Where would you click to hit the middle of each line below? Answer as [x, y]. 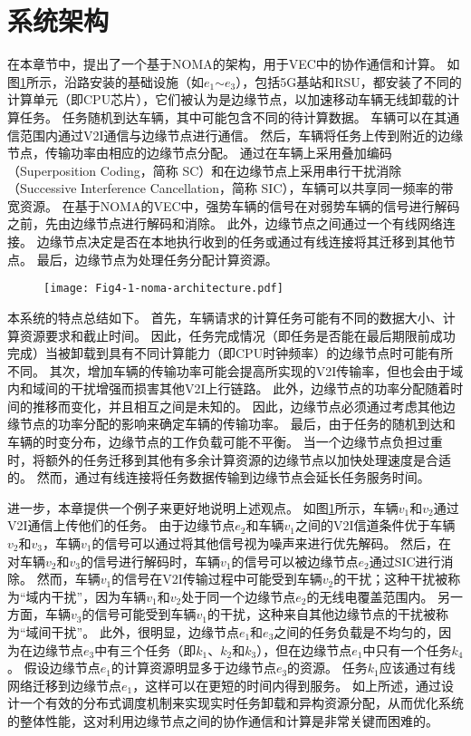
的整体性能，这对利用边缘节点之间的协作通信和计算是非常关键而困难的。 [223, 720]
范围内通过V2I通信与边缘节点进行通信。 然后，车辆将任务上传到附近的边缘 [241, 135]
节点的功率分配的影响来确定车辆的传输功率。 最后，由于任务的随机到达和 [237, 424]
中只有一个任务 [407, 649]
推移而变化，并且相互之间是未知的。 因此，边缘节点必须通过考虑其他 [237, 406]
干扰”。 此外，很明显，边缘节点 [145, 632]
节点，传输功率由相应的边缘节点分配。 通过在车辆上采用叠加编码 [200, 153]
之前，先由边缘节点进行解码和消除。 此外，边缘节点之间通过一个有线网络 [225, 223]
